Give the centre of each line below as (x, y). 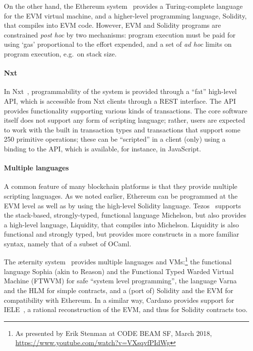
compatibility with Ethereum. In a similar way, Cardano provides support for (119, 300)
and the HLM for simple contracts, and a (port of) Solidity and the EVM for (119, 290)
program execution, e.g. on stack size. (60, 53)
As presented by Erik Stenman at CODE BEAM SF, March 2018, (114, 333)
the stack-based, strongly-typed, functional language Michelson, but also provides (125, 215)
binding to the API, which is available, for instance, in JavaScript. (103, 148)
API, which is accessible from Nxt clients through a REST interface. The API (120, 101)
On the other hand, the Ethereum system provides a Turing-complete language (123, 6)
